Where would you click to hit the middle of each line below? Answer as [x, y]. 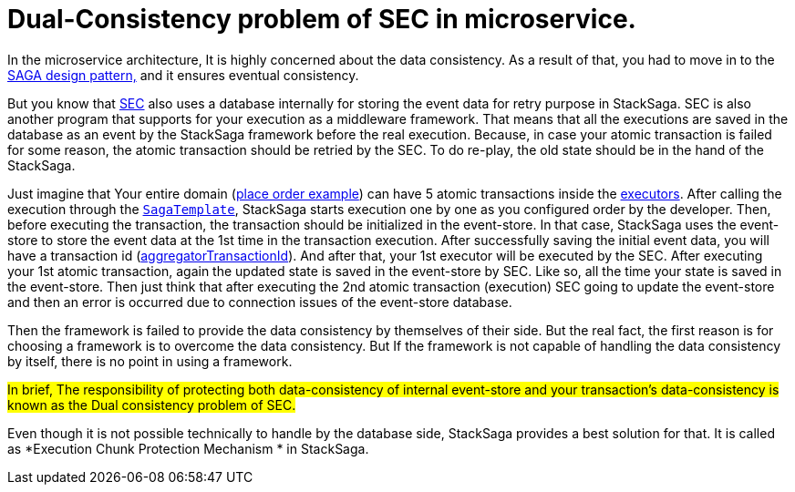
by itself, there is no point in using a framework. [150, 361]
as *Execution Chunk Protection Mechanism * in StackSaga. [188, 448]
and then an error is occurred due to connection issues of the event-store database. [260, 302]
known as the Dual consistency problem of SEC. [152, 405]
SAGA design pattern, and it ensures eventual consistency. [183, 75]
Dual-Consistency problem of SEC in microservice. [322, 19]
